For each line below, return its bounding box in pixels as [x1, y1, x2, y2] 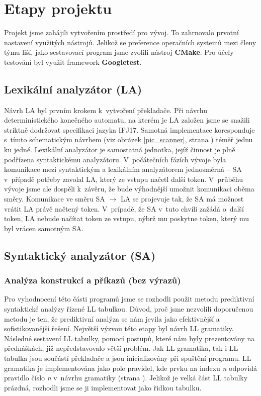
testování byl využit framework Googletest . [4, 56, 142, 67]
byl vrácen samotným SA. [4, 223, 84, 233]
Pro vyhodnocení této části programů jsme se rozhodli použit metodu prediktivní [4, 293, 254, 304]
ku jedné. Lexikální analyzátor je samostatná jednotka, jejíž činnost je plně [4, 144, 235, 155]
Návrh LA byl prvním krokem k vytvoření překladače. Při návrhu [4, 105, 207, 115]
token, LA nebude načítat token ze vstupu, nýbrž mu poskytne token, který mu [4, 213, 249, 224]
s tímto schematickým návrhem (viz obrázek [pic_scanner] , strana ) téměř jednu [4, 134, 253, 145]
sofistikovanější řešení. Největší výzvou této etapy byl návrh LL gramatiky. [4, 323, 234, 334]
